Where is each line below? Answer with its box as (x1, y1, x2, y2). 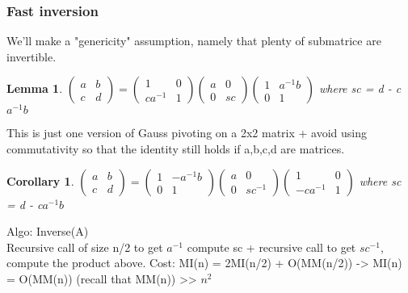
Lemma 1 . (6, 80, 63, 97)
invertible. (6, 48, 57, 65)
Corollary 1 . (6, 172, 74, 189)
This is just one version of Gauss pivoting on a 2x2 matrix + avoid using (6, 124, 367, 141)
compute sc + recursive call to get (187, 238, 356, 255)
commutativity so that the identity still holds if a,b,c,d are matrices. (6, 140, 345, 157)
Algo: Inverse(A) (6, 223, 89, 240)
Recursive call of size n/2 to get (6, 238, 163, 255)
